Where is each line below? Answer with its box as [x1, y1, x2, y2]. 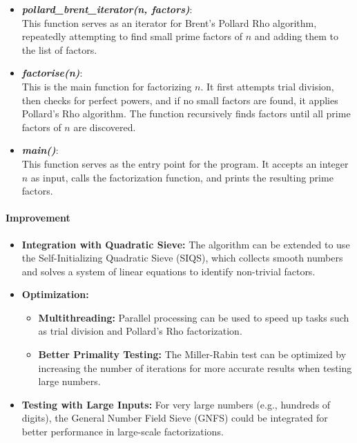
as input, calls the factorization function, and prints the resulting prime [30, 170, 334, 184]
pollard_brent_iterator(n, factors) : [21, 2, 193, 16]
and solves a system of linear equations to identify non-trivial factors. [21, 264, 316, 278]
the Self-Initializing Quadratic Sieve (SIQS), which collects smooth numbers [21, 250, 343, 265]
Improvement [6, 210, 70, 225]
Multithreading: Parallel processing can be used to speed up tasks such [38, 310, 349, 324]
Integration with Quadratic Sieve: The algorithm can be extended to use [21, 237, 350, 251]
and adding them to [254, 29, 339, 43]
